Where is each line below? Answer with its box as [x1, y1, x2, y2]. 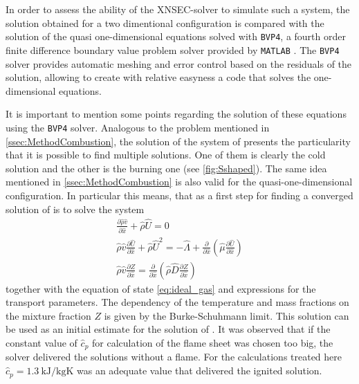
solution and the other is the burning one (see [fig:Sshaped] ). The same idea [6, 161, 327, 175]
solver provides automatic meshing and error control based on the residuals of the [6, 56, 352, 71]
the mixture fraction [6, 308, 91, 322]
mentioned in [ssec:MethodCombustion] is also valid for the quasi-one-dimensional [6, 174, 353, 189]
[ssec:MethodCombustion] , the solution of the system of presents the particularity [6, 134, 351, 148]
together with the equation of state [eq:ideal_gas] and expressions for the [6, 281, 316, 295]
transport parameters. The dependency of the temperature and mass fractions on [6, 295, 349, 309]
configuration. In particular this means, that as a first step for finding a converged [6, 188, 353, 202]
